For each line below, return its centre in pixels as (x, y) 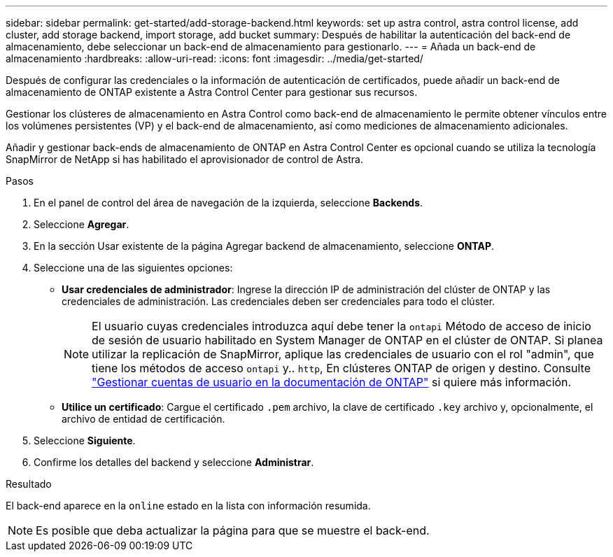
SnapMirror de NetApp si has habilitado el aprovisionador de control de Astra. (185, 159)
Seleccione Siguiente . (85, 440)
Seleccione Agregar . (82, 224)
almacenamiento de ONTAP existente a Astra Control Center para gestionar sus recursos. (212, 92)
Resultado (29, 484)
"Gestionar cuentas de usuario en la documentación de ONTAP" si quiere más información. (332, 382)
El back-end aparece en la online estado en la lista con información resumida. (188, 506)
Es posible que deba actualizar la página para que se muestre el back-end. (233, 530)
